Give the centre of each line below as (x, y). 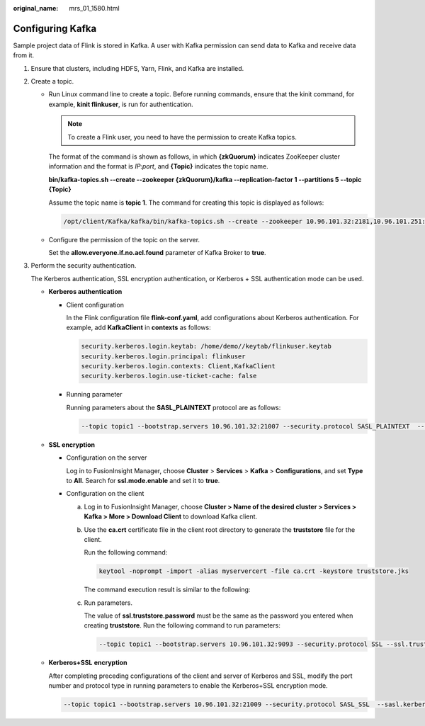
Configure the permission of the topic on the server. (124, 239)
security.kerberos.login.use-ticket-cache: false (169, 376)
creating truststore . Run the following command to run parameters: (182, 625)
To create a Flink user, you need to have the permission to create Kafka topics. (182, 137)
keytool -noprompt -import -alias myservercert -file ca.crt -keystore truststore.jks (254, 571)
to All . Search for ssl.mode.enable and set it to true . (143, 480)
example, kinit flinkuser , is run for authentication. (121, 104)
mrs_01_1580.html (94, 8)
